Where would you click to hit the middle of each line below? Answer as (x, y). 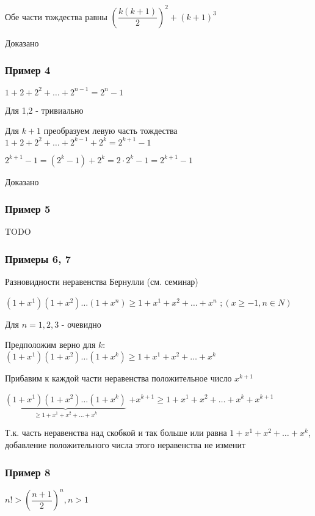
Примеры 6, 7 (38, 258)
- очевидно (81, 324)
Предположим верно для (50, 345)
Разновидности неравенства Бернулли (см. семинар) (102, 282)
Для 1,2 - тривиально (44, 110)
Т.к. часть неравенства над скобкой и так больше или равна (116, 433)
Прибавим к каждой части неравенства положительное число (118, 378)
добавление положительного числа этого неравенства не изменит (125, 445)
